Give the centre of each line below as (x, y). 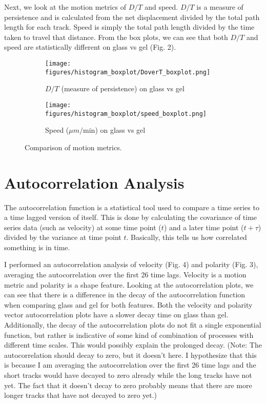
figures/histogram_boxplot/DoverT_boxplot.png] (128, 72)
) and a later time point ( (204, 227)
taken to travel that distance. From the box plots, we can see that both (116, 37)
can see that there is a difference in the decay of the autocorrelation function (125, 295)
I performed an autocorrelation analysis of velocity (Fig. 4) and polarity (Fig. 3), (131, 264)
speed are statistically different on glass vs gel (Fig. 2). (90, 47)
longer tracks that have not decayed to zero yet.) (81, 395)
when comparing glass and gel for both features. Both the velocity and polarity (128, 304)
